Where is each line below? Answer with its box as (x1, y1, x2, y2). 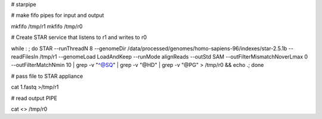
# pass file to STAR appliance (11, 72, 83, 80)
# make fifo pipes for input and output (11, 12, 104, 19)
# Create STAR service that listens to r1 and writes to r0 (11, 33, 147, 41)
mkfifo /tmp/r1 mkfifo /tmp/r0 (11, 23, 83, 30)
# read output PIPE (11, 94, 58, 102)
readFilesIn (11, 53, 39, 60)
